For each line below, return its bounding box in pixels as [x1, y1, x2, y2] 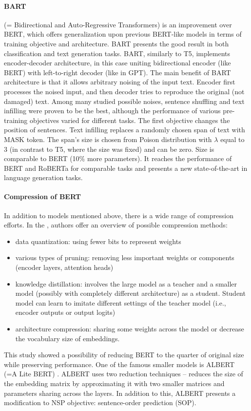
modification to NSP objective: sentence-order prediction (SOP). [4, 397, 196, 408]
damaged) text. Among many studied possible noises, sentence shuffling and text [4, 96, 245, 106]
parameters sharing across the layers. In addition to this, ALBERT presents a [4, 388, 236, 398]
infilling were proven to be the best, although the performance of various [4, 105, 221, 116]
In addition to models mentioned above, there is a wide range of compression [4, 210, 233, 220]
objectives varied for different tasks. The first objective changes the [29, 115, 230, 125]
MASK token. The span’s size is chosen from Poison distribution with [4, 134, 212, 144]
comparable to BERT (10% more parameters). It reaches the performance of [4, 153, 232, 164]
